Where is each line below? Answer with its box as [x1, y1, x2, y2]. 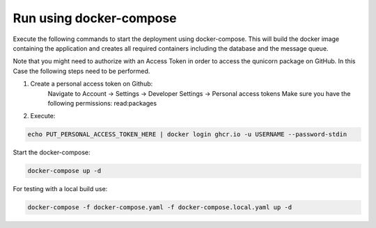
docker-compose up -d [27, 167, 102, 175]
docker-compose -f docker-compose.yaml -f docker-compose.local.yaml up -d [27, 204, 292, 211]
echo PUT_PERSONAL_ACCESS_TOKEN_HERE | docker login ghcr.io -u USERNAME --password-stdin [27, 131, 347, 138]
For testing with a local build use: [13, 185, 108, 193]
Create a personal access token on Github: [30, 80, 153, 88]
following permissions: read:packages [47, 99, 157, 107]
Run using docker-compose [13, 10, 177, 26]
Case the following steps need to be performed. [13, 67, 150, 75]
